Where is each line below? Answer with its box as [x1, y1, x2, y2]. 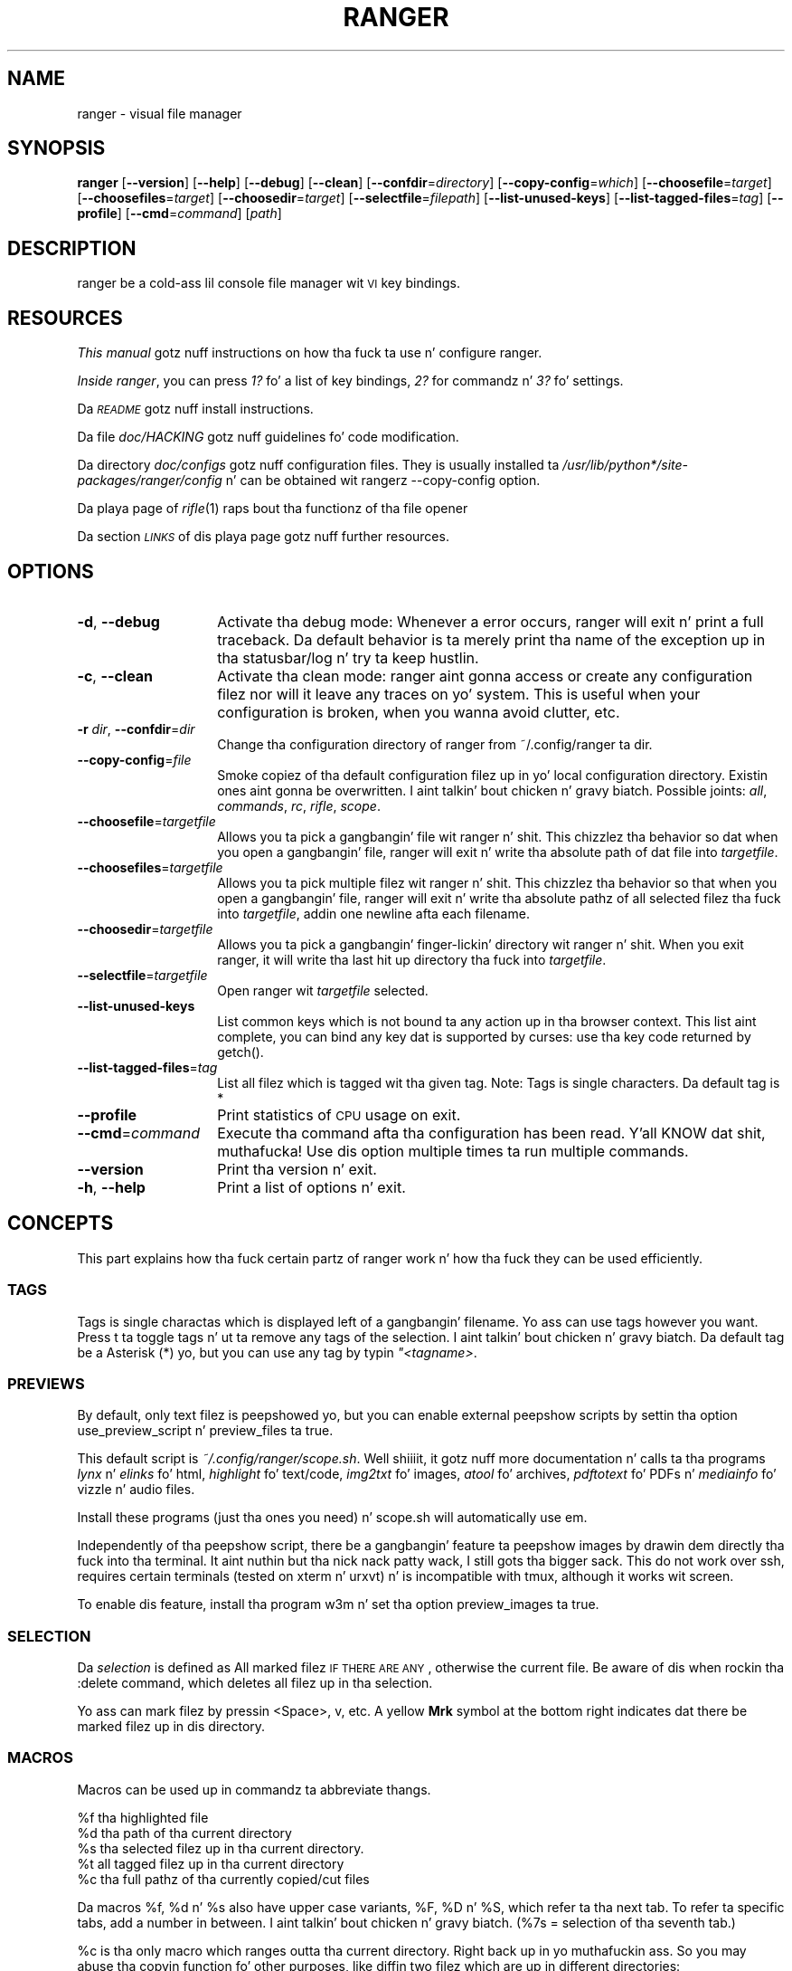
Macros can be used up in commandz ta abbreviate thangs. [77, 1781, 431, 1797]
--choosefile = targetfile [77, 813, 216, 829]
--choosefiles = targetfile [77, 859, 223, 875]
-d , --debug [77, 612, 160, 631]
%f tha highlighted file [77, 1809, 209, 1825]
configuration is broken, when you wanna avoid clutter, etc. [217, 702, 620, 721]
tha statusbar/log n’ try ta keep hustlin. [217, 648, 479, 667]
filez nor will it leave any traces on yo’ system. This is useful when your [217, 684, 701, 703]
